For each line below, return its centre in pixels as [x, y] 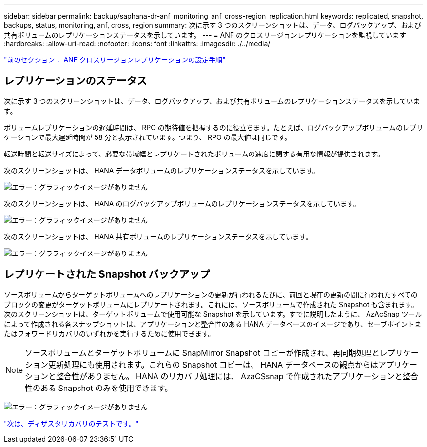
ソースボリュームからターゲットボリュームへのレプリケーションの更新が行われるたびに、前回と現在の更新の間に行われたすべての [211, 294]
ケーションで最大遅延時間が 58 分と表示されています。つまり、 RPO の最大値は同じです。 [148, 137]
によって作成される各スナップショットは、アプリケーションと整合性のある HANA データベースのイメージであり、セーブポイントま [213, 324]
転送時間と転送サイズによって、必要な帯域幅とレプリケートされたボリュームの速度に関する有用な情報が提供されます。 [194, 154]
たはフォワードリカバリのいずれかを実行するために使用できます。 [109, 333]
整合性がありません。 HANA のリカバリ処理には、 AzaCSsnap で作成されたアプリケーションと [229, 376]
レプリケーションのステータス [76, 81]
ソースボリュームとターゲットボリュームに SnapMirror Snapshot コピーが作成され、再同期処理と [202, 353]
